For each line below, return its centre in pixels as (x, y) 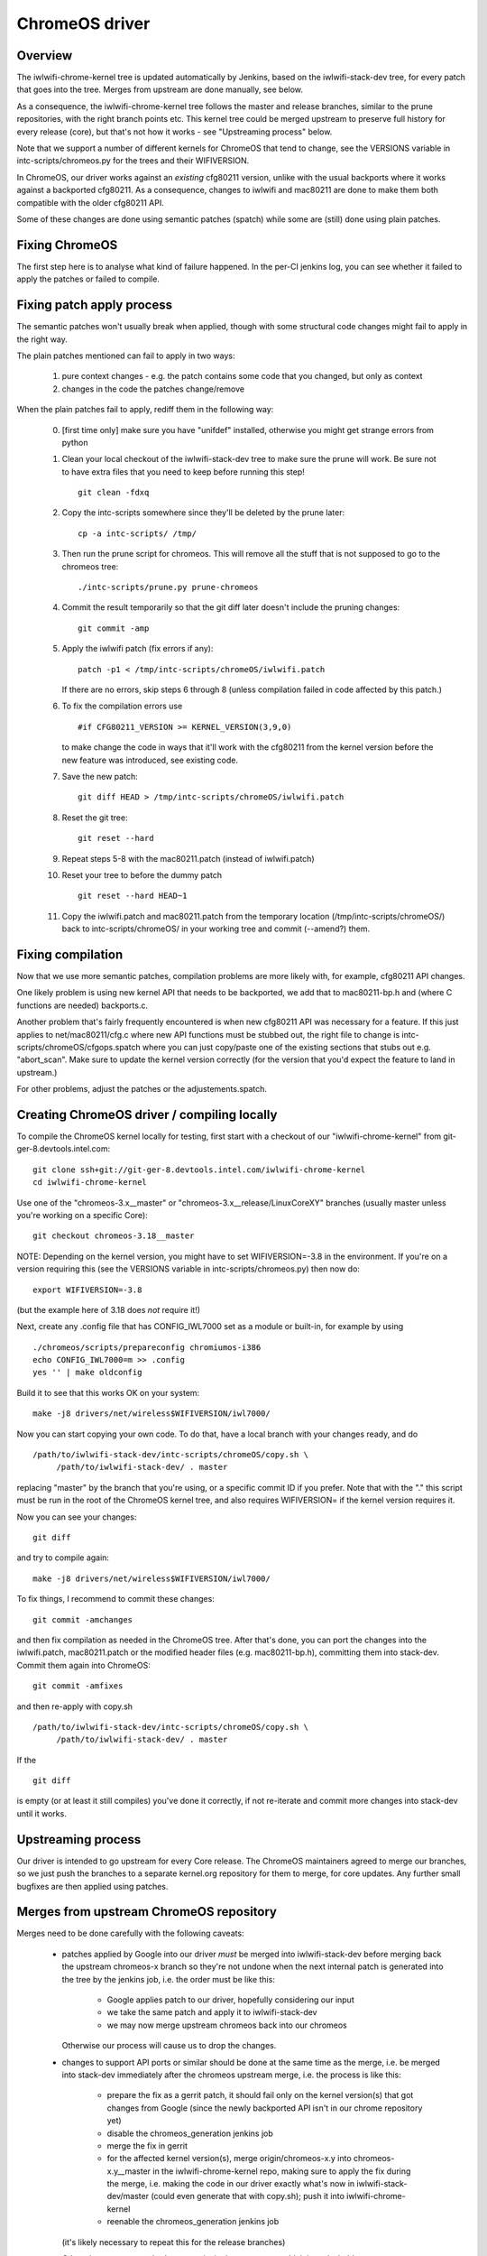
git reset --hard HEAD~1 (133, 896)
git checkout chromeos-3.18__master (114, 1236)
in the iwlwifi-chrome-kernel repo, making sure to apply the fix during (282, 2171)
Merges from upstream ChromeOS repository (147, 1912)
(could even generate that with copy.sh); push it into (247, 2196)
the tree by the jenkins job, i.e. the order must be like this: (168, 1979)
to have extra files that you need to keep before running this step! (184, 472)
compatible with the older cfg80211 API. (90, 202)
